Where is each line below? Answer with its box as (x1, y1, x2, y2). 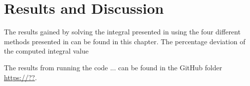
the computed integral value (4, 46, 89, 56)
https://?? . (4, 72, 37, 82)
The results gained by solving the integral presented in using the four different (4, 27, 241, 37)
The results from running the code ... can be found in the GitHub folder (4, 62, 222, 72)
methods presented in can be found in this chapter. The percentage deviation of (4, 36, 246, 46)
